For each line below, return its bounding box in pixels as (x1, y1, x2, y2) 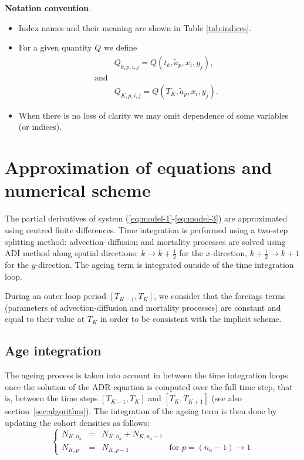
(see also (211, 392, 242, 404)
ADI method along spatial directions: (5, 247, 139, 259)
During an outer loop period (5, 290, 107, 302)
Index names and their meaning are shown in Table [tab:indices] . (18, 21, 252, 33)
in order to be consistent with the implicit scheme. (100, 313, 282, 325)
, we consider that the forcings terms (154, 290, 286, 302)
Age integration (5, 341, 102, 360)
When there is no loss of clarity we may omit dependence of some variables (18, 109, 289, 121)
